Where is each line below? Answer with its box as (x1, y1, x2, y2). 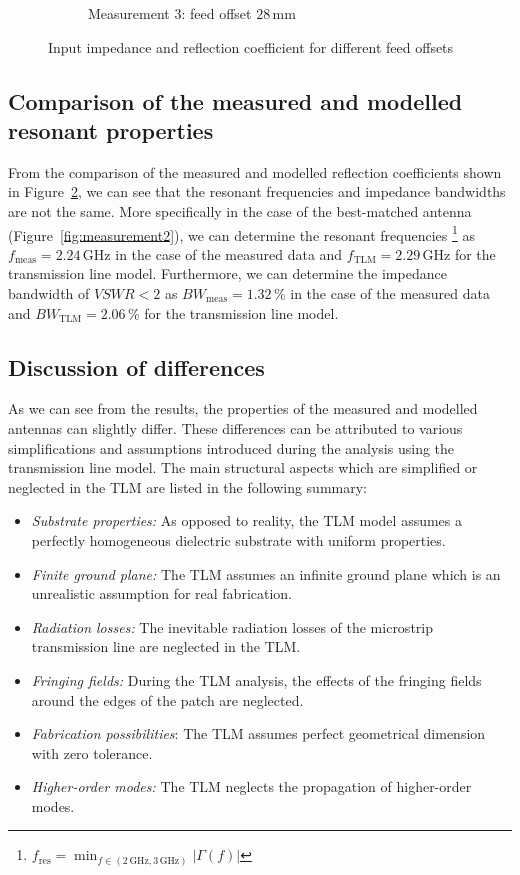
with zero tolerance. (31, 742, 153, 763)
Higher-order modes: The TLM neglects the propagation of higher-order (31, 776, 472, 797)
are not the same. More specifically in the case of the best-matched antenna (8, 200, 472, 221)
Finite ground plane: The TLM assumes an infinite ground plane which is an (31, 563, 501, 584)
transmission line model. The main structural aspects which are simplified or (8, 457, 478, 478)
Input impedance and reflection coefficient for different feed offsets (48, 36, 454, 57)
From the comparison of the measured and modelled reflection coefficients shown (8, 161, 502, 182)
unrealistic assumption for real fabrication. (31, 583, 292, 604)
